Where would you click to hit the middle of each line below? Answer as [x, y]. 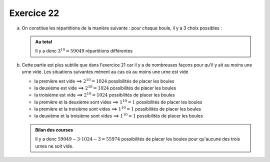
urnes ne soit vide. [54, 146]
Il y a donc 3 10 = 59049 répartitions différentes [84, 51]
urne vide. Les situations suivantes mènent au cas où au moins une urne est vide [105, 72]
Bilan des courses [54, 129]
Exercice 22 [34, 13]
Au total [44, 41]
